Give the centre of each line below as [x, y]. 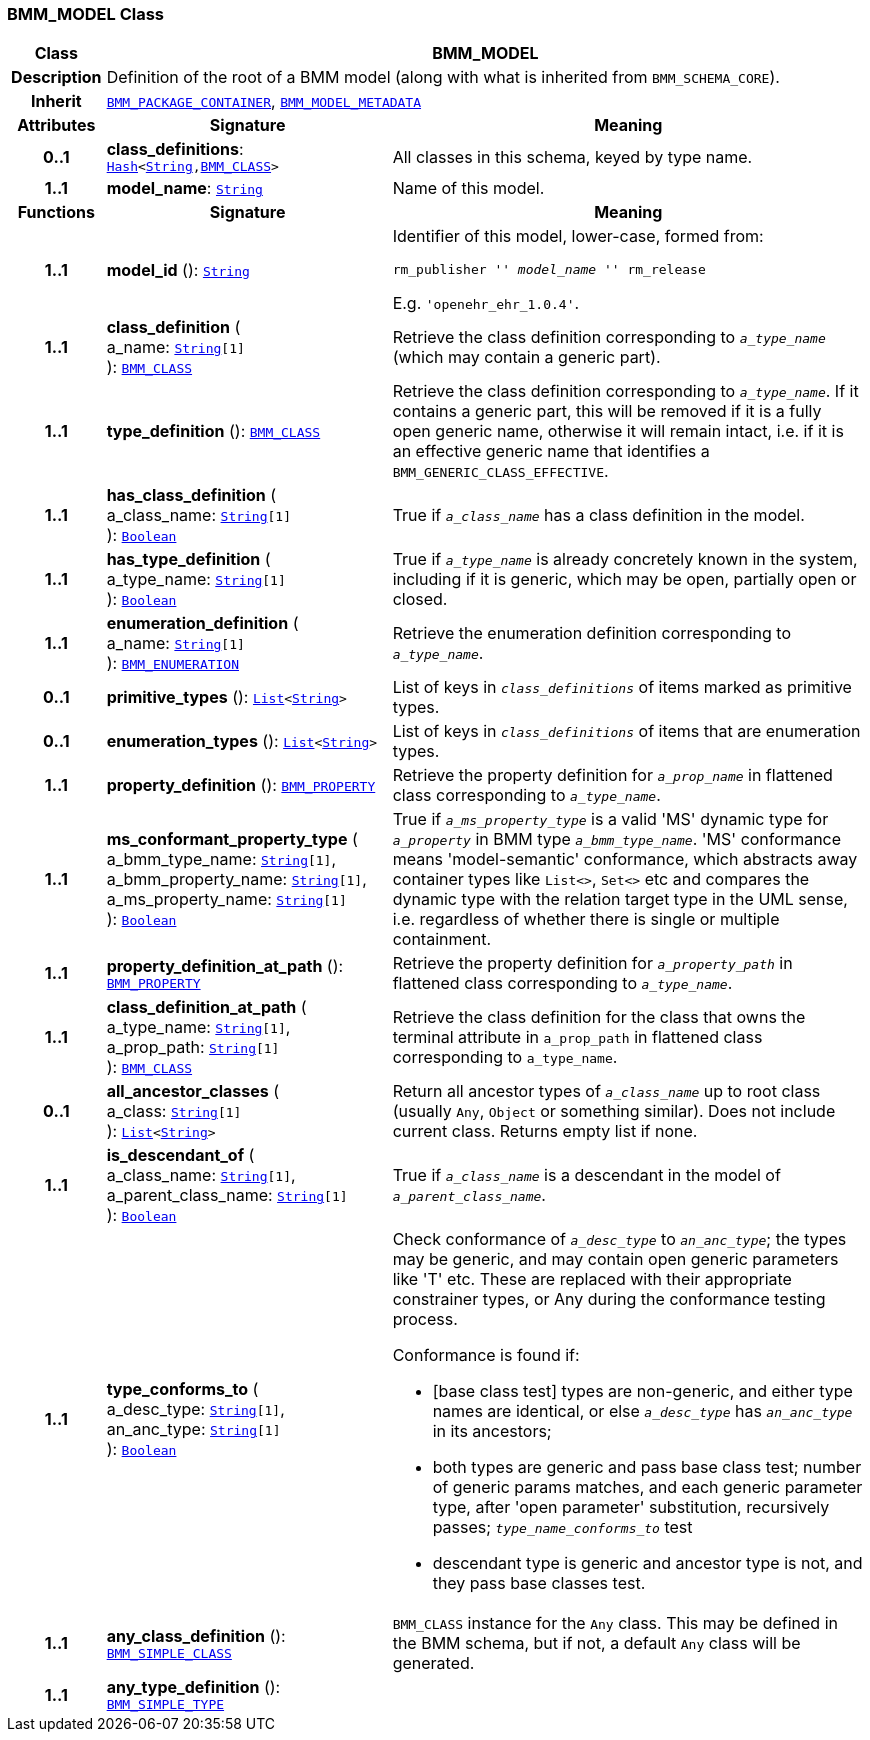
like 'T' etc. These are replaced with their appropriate [592, 1279]
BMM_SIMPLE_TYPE [165, 1705]
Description [56, 77]
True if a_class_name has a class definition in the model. [598, 515]
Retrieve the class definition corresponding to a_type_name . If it [625, 391]
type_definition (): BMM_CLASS [213, 431]
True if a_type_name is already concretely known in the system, [625, 559]
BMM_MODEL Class [86, 14]
